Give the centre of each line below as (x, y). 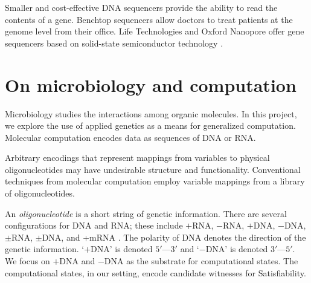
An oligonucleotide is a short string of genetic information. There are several (146, 213)
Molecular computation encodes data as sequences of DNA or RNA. (130, 137)
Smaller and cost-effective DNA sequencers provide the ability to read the (141, 7)
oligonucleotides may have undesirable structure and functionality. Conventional (153, 169)
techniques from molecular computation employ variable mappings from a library (155, 181)
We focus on (27, 261)
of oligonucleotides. (40, 193)
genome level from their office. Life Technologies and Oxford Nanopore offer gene (155, 31)
